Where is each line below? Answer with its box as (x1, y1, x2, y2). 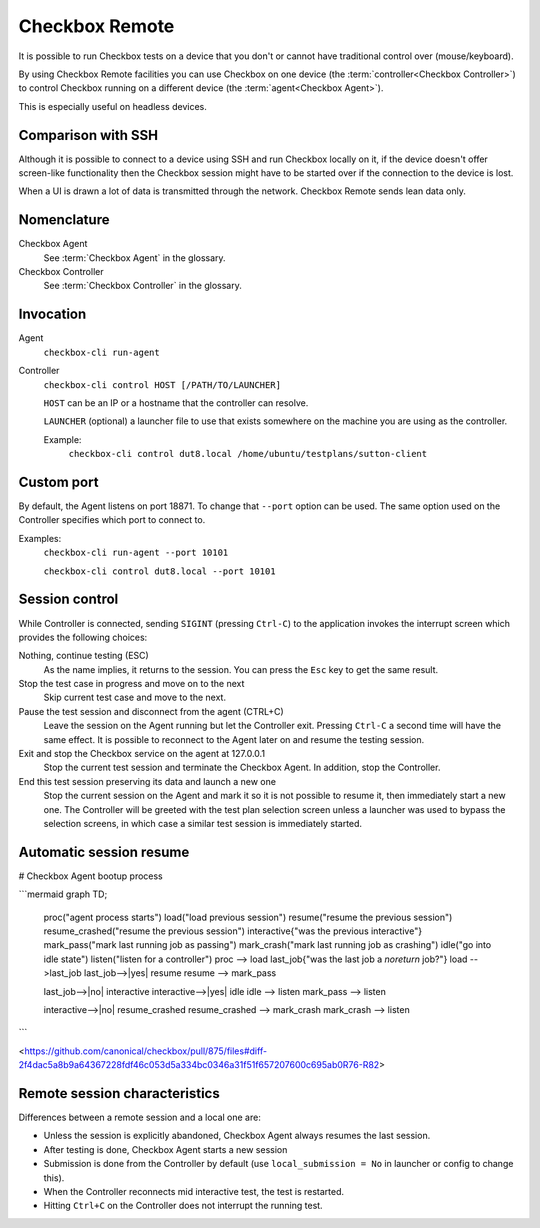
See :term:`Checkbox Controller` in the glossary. (43, 280, 242, 292)
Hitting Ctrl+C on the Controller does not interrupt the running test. (43, 1200, 324, 1212)
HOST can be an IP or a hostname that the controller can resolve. (43, 396, 309, 409)
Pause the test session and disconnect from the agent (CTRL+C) (18, 705, 284, 717)
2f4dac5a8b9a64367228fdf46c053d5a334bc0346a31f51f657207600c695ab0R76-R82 (18, 1059, 380, 1071)
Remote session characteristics (18, 1085, 220, 1102)
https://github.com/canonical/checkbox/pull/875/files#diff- (24, 1045, 268, 1057)
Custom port (18, 473, 99, 490)
